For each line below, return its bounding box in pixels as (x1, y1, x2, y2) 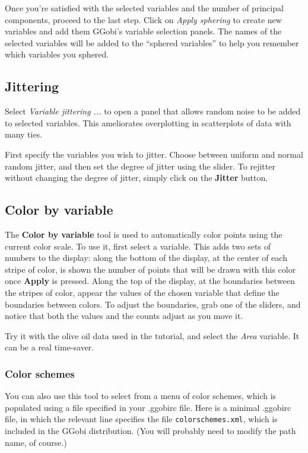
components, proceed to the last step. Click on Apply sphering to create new (5, 13, 282, 25)
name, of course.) (5, 436, 67, 448)
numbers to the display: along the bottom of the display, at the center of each (5, 251, 287, 264)
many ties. (5, 128, 43, 141)
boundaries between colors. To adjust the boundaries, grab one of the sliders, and (5, 298, 301, 310)
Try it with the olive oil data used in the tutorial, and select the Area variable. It (5, 329, 300, 342)
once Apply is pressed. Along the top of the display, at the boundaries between (5, 275, 295, 287)
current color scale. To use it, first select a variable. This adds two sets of (5, 240, 271, 252)
